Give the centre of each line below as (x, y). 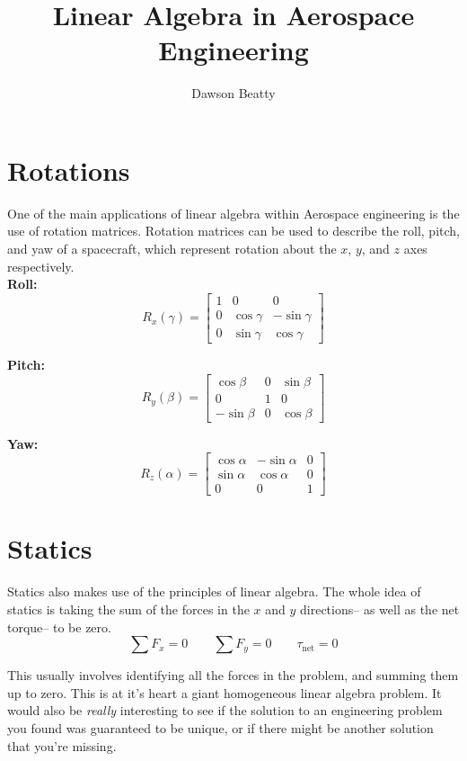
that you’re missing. (62, 745)
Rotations (69, 170)
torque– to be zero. (59, 627)
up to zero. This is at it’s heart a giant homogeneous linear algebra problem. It (225, 692)
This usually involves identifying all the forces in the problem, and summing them (233, 675)
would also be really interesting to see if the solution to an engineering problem (225, 710)
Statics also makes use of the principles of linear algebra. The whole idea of (214, 591)
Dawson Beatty (233, 93)
